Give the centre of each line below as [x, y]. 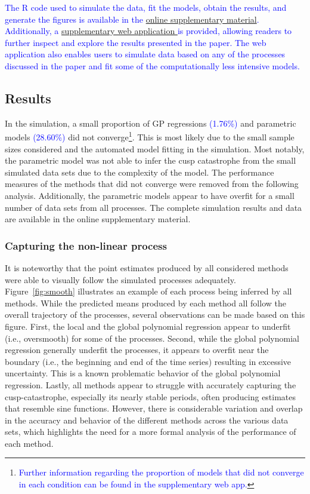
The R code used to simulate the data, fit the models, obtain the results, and [146, 7]
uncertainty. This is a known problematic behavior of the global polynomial [143, 373]
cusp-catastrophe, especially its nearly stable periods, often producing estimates [151, 396]
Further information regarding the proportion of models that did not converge [161, 472]
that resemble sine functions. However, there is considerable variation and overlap [154, 408]
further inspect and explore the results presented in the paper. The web [136, 42]
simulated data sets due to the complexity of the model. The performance [139, 172]
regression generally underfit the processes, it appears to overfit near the [137, 350]
